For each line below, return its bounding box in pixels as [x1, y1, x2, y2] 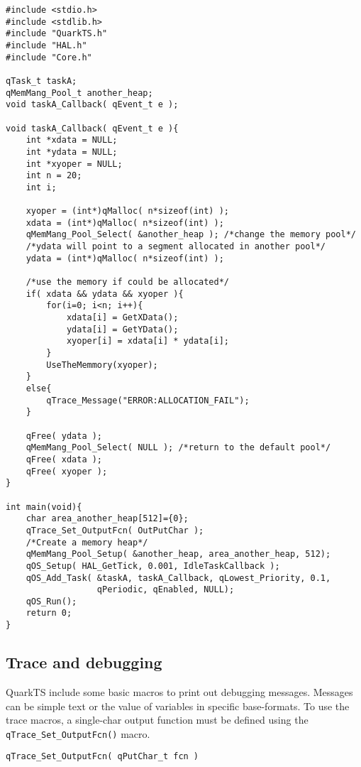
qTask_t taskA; [6, 75, 77, 86]
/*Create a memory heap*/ [26, 537, 148, 548]
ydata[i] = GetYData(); [66, 324, 179, 334]
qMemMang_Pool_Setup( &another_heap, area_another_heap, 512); [26, 549, 331, 560]
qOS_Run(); [26, 596, 77, 606]
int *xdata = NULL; [26, 135, 118, 146]
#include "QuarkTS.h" [6, 28, 108, 39]
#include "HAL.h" [6, 40, 87, 50]
